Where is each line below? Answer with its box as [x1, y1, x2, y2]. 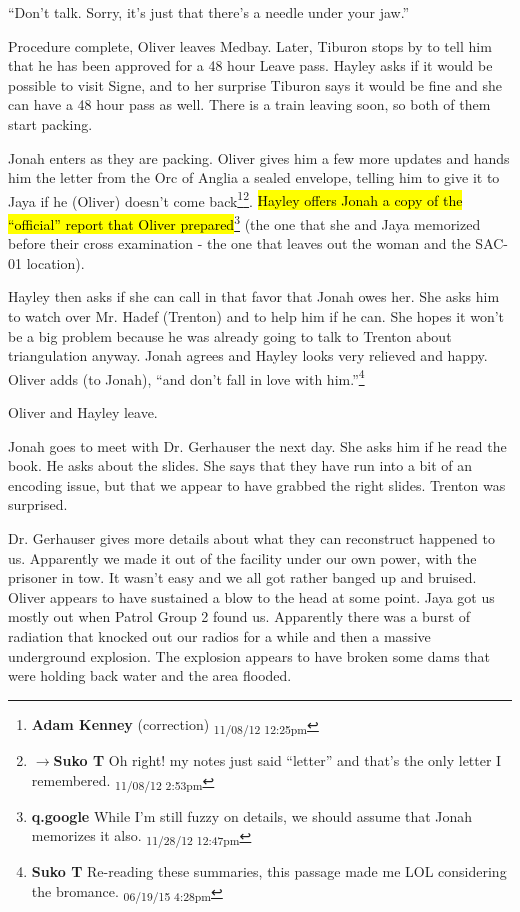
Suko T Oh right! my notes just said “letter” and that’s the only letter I [53, 749, 502, 770]
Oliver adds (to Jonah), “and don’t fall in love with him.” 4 [8, 365, 365, 389]
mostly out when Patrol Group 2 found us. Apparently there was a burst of [8, 606, 471, 627]
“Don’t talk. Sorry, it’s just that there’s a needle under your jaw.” [8, 2, 410, 22]
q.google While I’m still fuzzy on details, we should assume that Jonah [31, 805, 473, 826]
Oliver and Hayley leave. [8, 402, 158, 423]
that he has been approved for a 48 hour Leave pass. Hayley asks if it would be [8, 55, 493, 76]
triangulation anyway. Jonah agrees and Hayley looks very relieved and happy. [8, 345, 488, 366]
